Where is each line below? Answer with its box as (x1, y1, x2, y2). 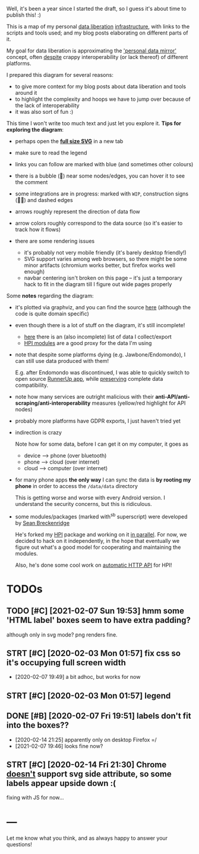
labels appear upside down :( (6, 778, 116, 788)
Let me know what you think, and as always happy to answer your (6, 834, 168, 842)
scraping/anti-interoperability (15, 399, 91, 406)
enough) (24, 268, 45, 275)
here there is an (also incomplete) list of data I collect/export (24, 333, 172, 340)
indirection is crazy (15, 429, 62, 436)
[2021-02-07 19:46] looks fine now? (15, 742, 103, 750)
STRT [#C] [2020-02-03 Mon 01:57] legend (6, 691, 171, 701)
